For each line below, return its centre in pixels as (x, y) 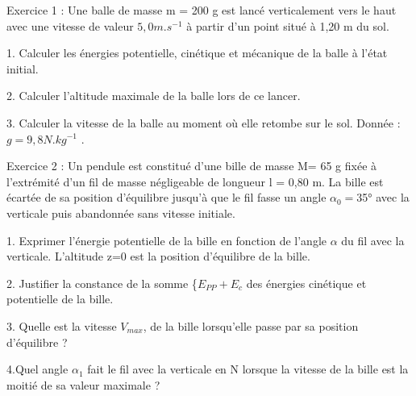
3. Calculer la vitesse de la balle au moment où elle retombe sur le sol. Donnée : (204, 122)
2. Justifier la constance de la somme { (102, 283)
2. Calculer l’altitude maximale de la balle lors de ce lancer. (154, 96)
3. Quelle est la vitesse (62, 325)
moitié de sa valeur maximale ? (83, 384)
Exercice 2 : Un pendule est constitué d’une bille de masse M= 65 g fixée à (192, 166)
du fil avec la (373, 240)
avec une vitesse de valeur (70, 25)
